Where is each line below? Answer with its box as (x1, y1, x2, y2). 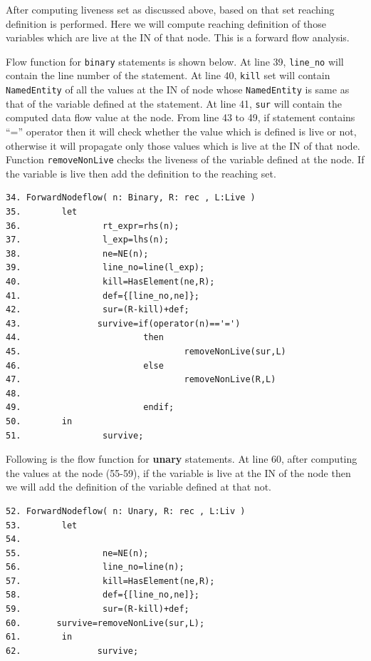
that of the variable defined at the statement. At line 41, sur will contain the (6, 96, 342, 111)
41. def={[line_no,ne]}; (6, 290, 200, 301)
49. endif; (6, 402, 174, 413)
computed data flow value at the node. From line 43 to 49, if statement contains (6, 110, 355, 125)
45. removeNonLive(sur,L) (6, 346, 286, 357)
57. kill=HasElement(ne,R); (6, 575, 215, 586)
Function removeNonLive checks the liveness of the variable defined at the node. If (6, 152, 365, 167)
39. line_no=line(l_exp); (6, 262, 205, 273)
